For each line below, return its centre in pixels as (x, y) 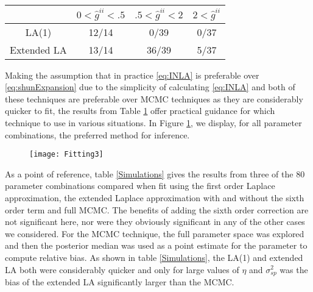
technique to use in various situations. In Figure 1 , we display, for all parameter (153, 122)
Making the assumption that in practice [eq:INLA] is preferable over (132, 75)
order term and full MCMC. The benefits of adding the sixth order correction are (157, 209)
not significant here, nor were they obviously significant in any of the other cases (155, 222)
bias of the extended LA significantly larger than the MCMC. (120, 281)
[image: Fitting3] (66, 155)
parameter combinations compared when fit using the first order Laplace (140, 186)
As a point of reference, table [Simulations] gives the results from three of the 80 (155, 173)
